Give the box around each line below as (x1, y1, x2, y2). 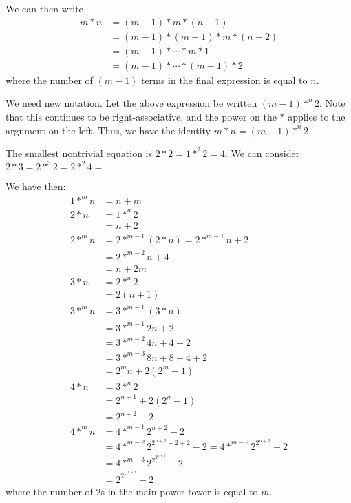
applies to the (288, 109, 345, 123)
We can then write (6, 1, 83, 15)
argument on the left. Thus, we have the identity (6, 123, 211, 137)
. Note (319, 96, 345, 110)
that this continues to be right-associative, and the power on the (6, 109, 277, 123)
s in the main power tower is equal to (100, 484, 258, 498)
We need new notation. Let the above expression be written (6, 96, 257, 110)
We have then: (6, 179, 66, 194)
